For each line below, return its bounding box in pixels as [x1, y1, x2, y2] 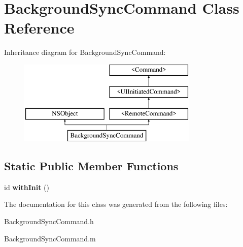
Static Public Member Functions [4, 158, 179, 174]
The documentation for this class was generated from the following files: [4, 199, 228, 209]
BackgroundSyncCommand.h [4, 216, 94, 227]
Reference [4, 17, 75, 38]
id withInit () [4, 181, 49, 192]
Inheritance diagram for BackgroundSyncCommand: [4, 47, 166, 57]
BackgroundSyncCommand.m [4, 233, 96, 243]
